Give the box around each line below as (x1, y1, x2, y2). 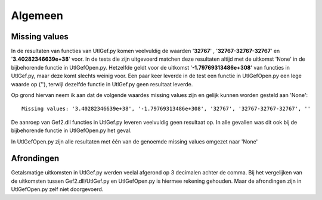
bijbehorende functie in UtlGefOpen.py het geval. (11, 127, 132, 134)
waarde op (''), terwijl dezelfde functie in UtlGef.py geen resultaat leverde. (11, 80, 193, 87)
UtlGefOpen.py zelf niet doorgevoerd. (11, 186, 104, 193)
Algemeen (11, 9, 64, 22)
